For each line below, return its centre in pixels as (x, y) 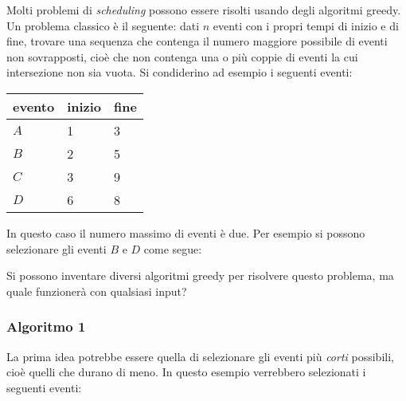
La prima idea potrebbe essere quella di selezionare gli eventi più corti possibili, (200, 356)
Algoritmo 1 (46, 326)
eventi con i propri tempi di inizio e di (306, 25)
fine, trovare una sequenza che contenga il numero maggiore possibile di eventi (197, 41)
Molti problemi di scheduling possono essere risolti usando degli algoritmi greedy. (204, 10)
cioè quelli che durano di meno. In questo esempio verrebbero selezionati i (186, 372)
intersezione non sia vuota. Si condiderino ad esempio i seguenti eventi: (180, 72)
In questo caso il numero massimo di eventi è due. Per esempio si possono (186, 232)
